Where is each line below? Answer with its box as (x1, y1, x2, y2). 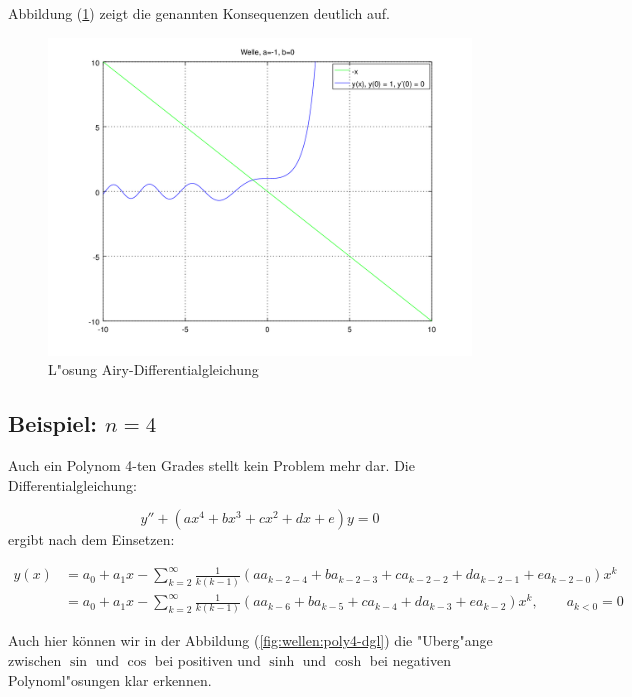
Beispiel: (8, 408, 98, 439)
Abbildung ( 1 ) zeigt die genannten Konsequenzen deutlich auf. (8, 3, 391, 23)
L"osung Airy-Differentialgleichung (48, 359, 259, 380)
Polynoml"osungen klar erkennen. (8, 669, 212, 690)
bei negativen (369, 650, 452, 671)
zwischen (8, 650, 62, 671)
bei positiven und (154, 650, 261, 671)
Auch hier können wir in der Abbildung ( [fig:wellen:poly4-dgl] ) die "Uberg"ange (8, 630, 493, 651)
